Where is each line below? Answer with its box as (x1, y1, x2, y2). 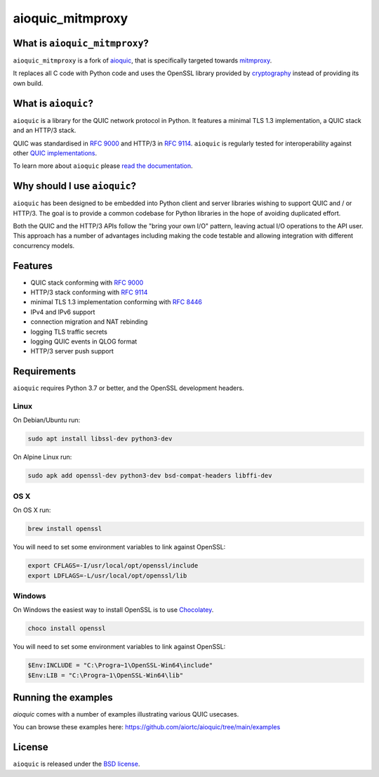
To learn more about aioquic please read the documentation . (13, 162, 193, 170)
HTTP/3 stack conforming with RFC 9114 (30, 288, 148, 296)
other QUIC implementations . (13, 148, 98, 157)
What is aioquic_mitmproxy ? (13, 37, 149, 49)
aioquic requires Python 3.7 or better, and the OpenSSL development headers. (13, 384, 245, 393)
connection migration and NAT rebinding (30, 318, 148, 326)
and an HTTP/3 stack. (13, 126, 77, 135)
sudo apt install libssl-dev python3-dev (27, 435, 173, 443)
